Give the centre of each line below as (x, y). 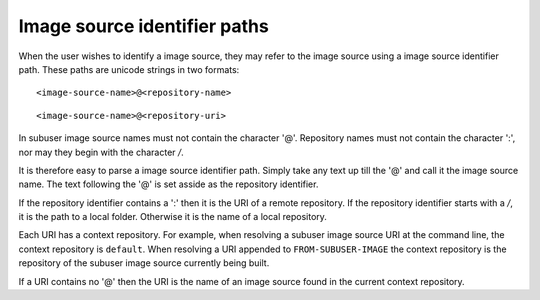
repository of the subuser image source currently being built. (144, 263)
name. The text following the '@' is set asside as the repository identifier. (168, 184)
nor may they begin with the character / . (101, 152)
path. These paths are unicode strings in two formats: (129, 69)
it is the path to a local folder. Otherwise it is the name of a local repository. (172, 217)
